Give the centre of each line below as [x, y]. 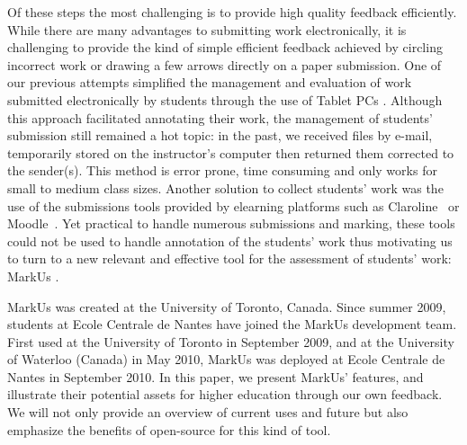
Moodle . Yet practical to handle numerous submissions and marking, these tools [231, 223]
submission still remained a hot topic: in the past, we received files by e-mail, [220, 135]
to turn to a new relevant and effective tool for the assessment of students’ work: [229, 258]
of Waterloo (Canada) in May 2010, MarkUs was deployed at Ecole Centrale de [226, 359]
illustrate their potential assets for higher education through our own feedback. [225, 394]
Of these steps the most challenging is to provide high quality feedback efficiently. [232, 12]
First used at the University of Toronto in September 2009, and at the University [231, 341]
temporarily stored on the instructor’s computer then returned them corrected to [231, 152]
